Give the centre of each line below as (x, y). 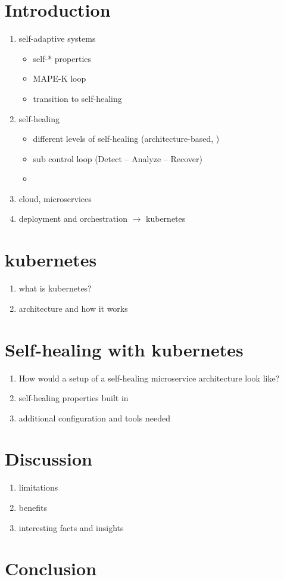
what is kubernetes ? (55, 288)
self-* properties (62, 58)
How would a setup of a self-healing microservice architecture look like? (149, 378)
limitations (38, 487)
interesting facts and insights (71, 527)
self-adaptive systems (57, 38)
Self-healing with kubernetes (124, 349)
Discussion (49, 459)
